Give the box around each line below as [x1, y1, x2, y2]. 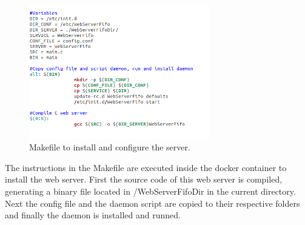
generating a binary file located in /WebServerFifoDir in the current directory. [5, 185, 296, 198]
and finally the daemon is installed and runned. [5, 209, 181, 221]
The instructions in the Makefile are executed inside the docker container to [5, 161, 287, 173]
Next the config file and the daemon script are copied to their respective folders [5, 196, 300, 209]
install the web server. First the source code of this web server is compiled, [5, 173, 283, 186]
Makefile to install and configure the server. [29, 141, 190, 153]
